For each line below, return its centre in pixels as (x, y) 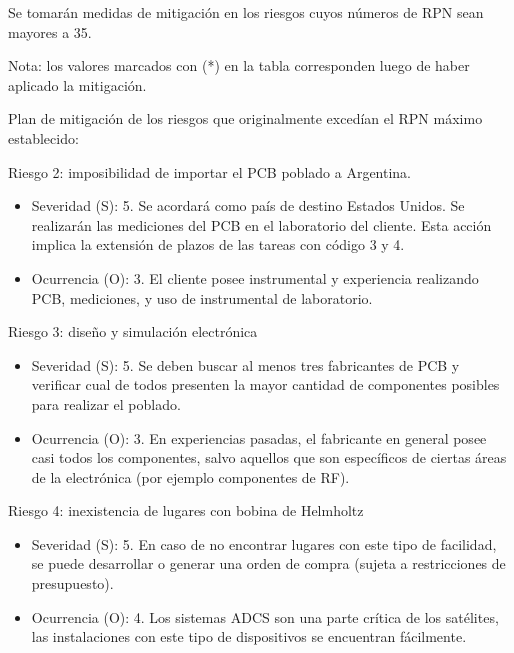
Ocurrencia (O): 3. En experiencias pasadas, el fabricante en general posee (259, 437)
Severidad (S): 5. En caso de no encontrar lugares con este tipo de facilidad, (264, 543)
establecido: (43, 137)
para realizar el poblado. (106, 403)
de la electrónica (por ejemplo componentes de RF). (190, 476)
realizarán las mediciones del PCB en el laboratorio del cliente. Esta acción (261, 224)
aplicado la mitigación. (77, 84)
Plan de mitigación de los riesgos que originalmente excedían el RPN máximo (245, 118)
